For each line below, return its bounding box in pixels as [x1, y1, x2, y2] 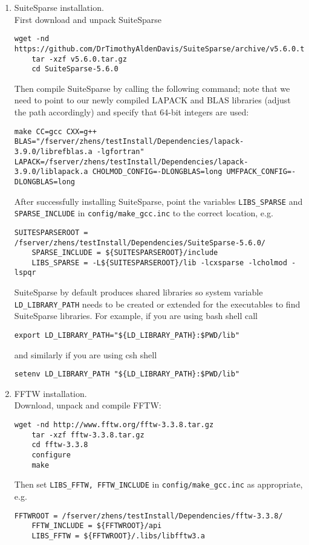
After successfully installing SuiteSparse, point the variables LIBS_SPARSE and [14, 195, 303, 207]
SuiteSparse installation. [14, 1, 104, 13]
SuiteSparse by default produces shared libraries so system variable [14, 286, 263, 298]
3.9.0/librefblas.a [14, 147, 93, 156]
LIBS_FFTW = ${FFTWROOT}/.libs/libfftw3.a [31, 531, 205, 540]
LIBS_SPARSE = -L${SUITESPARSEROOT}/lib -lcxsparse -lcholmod [31, 258, 287, 267]
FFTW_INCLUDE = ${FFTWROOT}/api [31, 521, 162, 530]
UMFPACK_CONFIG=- [226, 167, 296, 176]
